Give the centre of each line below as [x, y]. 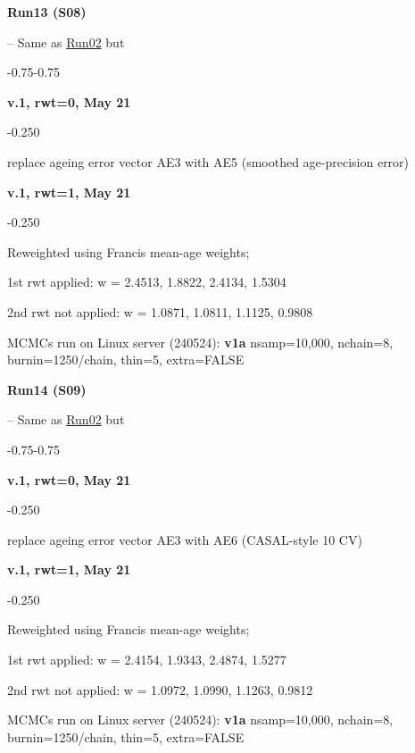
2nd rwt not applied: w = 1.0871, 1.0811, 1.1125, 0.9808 [160, 311]
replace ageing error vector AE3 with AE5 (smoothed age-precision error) [208, 161]
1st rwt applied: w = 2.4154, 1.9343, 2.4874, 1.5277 [147, 660]
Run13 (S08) [47, 12]
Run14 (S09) [47, 389]
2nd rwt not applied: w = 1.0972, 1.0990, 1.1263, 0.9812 [160, 689]
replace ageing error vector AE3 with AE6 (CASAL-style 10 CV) [185, 539]
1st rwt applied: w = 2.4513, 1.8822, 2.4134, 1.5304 [147, 282]
